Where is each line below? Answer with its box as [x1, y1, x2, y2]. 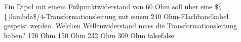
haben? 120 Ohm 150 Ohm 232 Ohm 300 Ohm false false [4, 30, 174, 40]
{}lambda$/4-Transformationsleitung [4, 11, 116, 21]
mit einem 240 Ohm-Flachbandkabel [118, 11, 229, 21]
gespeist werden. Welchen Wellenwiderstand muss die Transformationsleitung [4, 21, 237, 31]
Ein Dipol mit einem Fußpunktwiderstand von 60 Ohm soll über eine [4, 1, 213, 11]
